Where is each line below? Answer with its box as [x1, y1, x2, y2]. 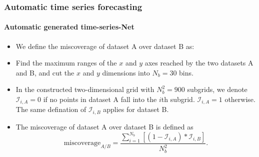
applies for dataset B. [103, 104, 169, 114]
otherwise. [224, 94, 255, 104]
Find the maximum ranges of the [15, 57, 117, 68]
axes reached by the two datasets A [144, 57, 253, 68]
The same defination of [15, 104, 86, 114]
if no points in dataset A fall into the [43, 94, 157, 104]
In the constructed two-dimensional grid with [15, 84, 154, 94]
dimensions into [102, 67, 150, 77]
